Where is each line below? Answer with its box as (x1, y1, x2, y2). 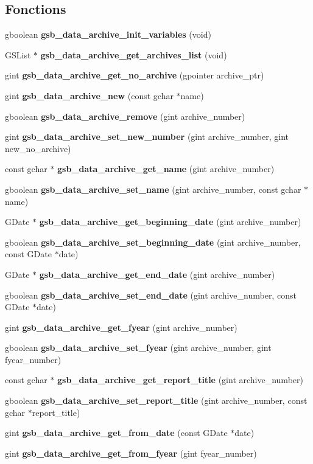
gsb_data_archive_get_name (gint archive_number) (57, 162, 275, 175)
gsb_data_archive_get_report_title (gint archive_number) (57, 373, 303, 386)
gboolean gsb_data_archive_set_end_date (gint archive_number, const (5, 288, 297, 301)
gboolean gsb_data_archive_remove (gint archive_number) (5, 109, 245, 122)
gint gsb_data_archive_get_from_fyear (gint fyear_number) (5, 446, 257, 459)
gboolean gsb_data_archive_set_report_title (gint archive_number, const (5, 394, 308, 407)
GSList (5, 48, 31, 61)
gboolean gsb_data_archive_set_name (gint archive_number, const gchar (5, 182, 301, 195)
